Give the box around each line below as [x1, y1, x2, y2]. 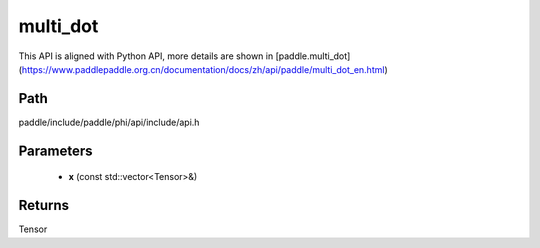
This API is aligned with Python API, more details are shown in [18, 50, 274, 62]
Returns [18, 197, 70, 214]
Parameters [18, 142, 93, 159]
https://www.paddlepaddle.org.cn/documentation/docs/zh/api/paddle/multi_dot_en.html [21, 63, 385, 75]
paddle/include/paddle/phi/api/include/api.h [18, 116, 200, 128]
